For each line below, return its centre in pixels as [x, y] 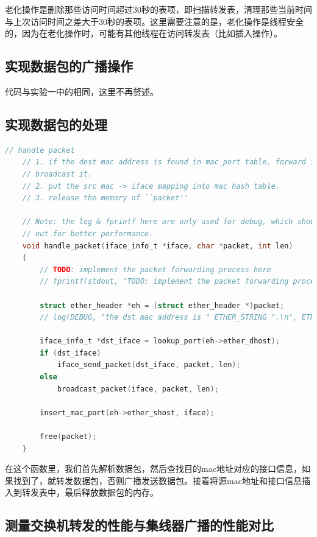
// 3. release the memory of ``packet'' [105, 198]
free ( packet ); [68, 437]
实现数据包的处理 [56, 124]
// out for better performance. [88, 233]
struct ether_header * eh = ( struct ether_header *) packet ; [162, 305]
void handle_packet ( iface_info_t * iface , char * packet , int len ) [158, 246]
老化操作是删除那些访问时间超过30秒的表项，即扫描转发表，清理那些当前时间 [158, 9]
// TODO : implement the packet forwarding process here [155, 269]
